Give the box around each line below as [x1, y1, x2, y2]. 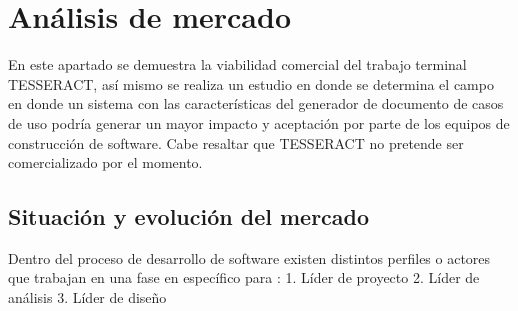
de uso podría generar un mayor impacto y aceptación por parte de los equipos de [8, 112, 510, 133]
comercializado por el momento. [8, 152, 203, 173]
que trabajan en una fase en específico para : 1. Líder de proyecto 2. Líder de [8, 267, 480, 288]
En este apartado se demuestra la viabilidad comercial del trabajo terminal [8, 54, 467, 75]
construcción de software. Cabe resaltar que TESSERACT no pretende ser [8, 132, 464, 153]
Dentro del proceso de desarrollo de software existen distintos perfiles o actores [8, 247, 491, 268]
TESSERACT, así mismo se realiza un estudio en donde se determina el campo [8, 73, 494, 94]
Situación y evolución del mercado [8, 201, 370, 232]
